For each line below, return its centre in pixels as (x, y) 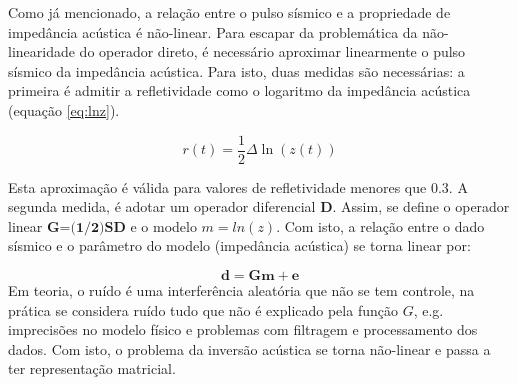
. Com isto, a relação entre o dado (380, 225)
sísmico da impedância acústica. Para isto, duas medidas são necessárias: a (236, 70)
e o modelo (163, 225)
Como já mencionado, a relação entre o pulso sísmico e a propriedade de (229, 12)
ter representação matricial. (92, 368)
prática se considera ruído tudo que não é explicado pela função (203, 309)
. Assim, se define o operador (421, 206)
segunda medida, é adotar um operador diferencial (162, 206)
